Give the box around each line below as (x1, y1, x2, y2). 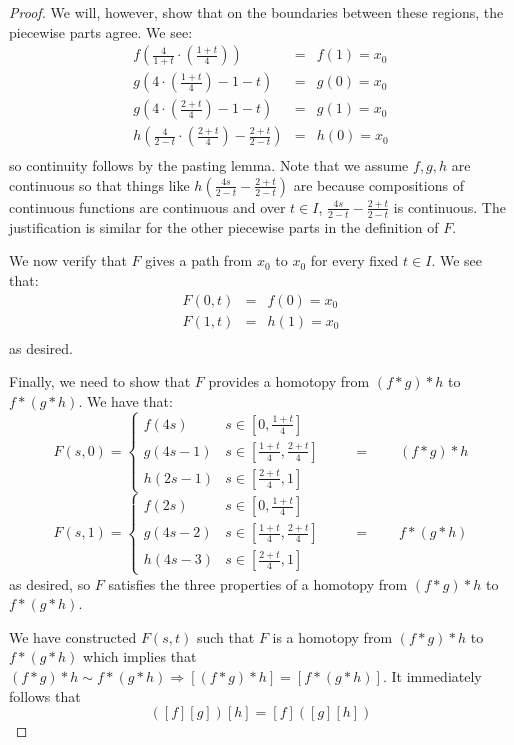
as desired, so (9, 573, 91, 594)
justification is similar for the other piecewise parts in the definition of (9, 216, 439, 237)
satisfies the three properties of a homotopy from (108, 573, 408, 594)
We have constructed (9, 626, 137, 647)
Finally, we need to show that (9, 371, 191, 392)
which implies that (83, 646, 197, 667)
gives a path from (145, 250, 253, 271)
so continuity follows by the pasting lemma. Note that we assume (9, 155, 409, 176)
